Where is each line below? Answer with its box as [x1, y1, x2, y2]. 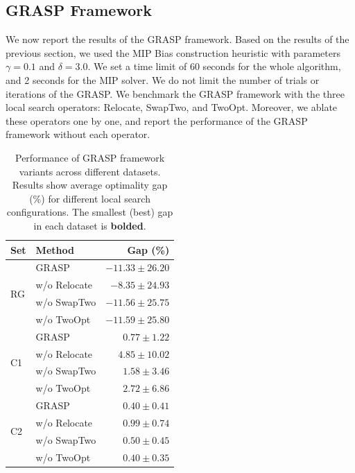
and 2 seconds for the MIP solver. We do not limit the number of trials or [6, 72, 320, 87]
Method [35, 242, 74, 257]
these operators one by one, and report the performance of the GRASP [6, 113, 308, 128]
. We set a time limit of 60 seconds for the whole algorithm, [87, 59, 341, 74]
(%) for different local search [29, 191, 150, 205]
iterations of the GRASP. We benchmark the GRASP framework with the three [6, 86, 345, 101]
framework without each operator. [6, 127, 150, 141]
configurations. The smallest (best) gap [6, 205, 173, 219]
